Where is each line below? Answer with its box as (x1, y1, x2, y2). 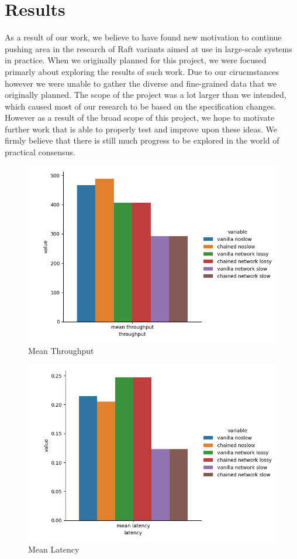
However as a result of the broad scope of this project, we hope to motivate (5, 111, 275, 124)
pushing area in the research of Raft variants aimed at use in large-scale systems (5, 42, 292, 54)
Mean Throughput (28, 344, 94, 356)
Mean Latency (28, 543, 80, 555)
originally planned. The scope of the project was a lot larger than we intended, (5, 88, 286, 101)
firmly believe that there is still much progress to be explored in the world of (5, 134, 279, 146)
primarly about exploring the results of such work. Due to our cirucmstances (5, 65, 279, 77)
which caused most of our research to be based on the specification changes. (5, 100, 277, 112)
